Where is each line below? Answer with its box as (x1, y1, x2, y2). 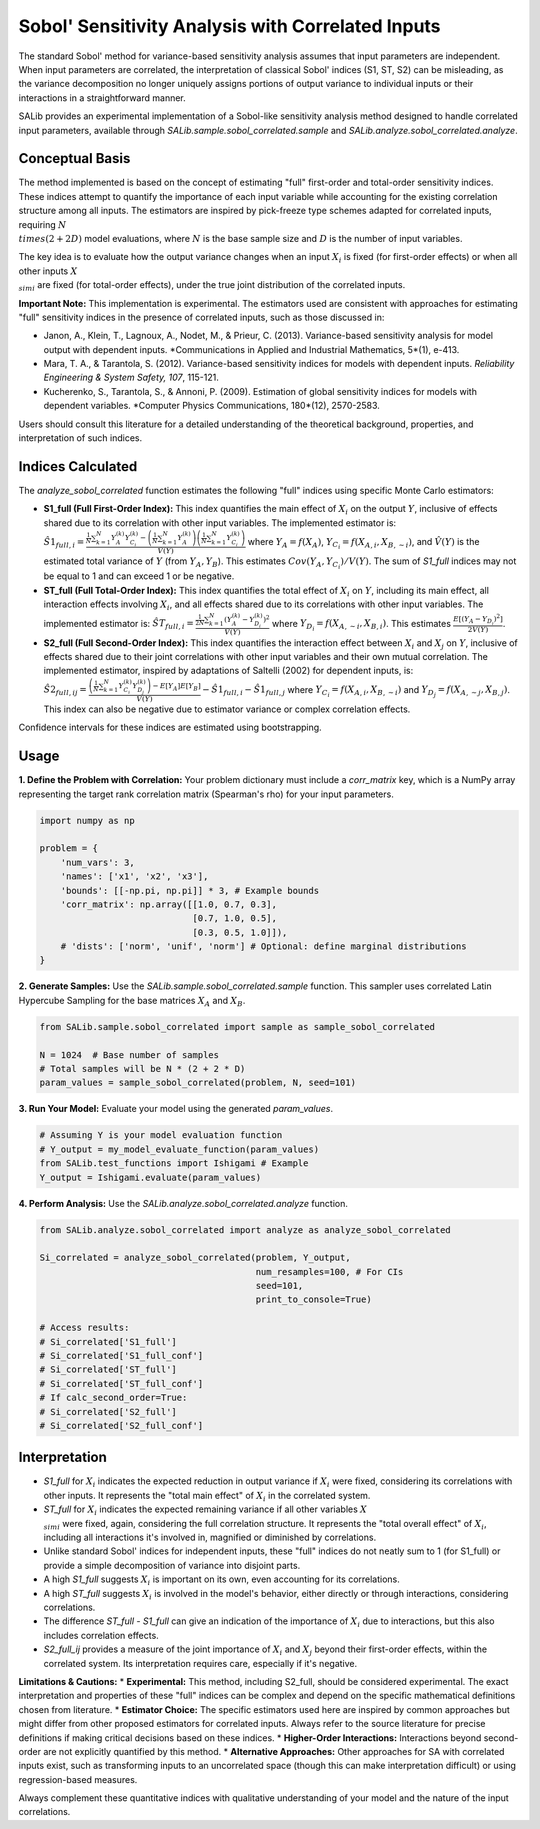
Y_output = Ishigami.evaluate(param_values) (39, 1171, 262, 1183)
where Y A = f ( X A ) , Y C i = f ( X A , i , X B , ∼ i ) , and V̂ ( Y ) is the (247, 535, 480, 551)
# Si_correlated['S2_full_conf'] (39, 1420, 204, 1431)
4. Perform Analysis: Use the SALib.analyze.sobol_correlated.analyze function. (18, 1197, 349, 1209)
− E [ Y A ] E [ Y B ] (152, 681, 202, 692)
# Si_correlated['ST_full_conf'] (39, 1378, 204, 1389)
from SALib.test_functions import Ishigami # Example (39, 1158, 309, 1169)
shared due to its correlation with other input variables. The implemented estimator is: (43, 516, 397, 529)
